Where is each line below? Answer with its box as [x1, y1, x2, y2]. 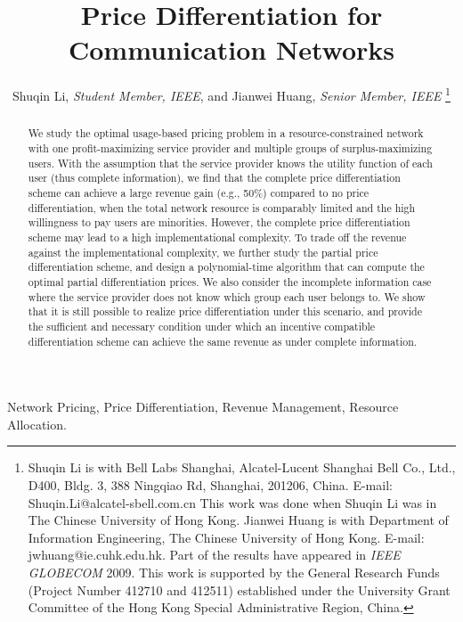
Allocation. [7, 414, 67, 433]
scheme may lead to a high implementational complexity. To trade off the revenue [28, 229, 407, 244]
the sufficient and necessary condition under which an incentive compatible [28, 318, 376, 333]
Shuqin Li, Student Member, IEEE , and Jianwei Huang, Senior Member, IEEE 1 [12, 84, 451, 104]
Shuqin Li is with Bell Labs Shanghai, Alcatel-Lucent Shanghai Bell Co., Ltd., [28, 458, 456, 477]
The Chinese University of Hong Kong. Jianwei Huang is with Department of [28, 511, 449, 529]
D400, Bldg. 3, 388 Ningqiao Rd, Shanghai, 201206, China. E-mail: [28, 475, 393, 494]
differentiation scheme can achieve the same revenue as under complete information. [28, 333, 418, 348]
